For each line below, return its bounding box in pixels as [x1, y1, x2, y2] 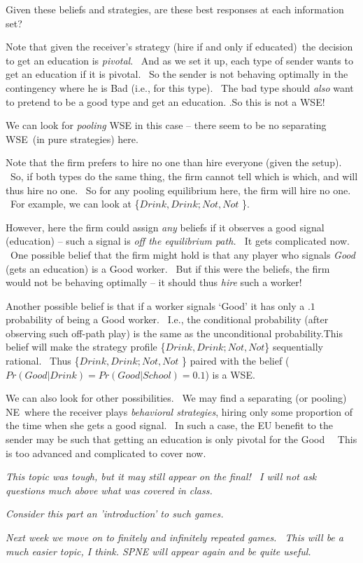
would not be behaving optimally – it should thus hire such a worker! [6, 275, 302, 290]
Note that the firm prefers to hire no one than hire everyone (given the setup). [6, 155, 342, 170]
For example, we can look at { [10, 196, 140, 211]
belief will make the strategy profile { [6, 339, 166, 354]
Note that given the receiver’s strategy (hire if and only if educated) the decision [6, 39, 353, 54]
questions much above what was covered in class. [6, 482, 213, 497]
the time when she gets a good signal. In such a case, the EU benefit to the [6, 418, 333, 433]
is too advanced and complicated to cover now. [6, 445, 206, 460]
